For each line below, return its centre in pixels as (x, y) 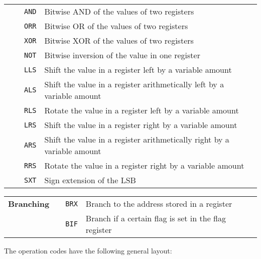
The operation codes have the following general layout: (88, 250)
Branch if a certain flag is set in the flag (156, 218)
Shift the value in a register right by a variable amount (141, 125)
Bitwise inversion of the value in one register (122, 55)
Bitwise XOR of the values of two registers (119, 40)
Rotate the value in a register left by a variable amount (142, 110)
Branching (29, 204)
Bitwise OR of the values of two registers (116, 26)
